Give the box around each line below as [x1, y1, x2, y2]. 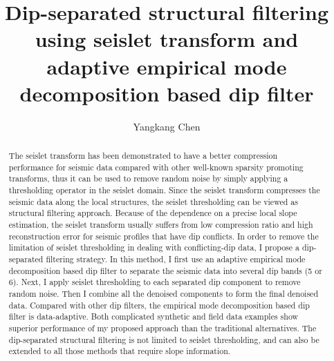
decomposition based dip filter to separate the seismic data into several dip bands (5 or [8, 264, 322, 276]
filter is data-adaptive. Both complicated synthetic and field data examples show [8, 311, 299, 322]
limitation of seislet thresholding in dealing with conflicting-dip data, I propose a [8, 242, 299, 253]
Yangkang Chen [133, 119, 201, 133]
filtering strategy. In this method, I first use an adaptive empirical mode [46, 253, 306, 264]
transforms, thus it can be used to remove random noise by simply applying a [8, 173, 288, 184]
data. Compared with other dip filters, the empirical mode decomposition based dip [8, 299, 310, 311]
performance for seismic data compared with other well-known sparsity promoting [8, 161, 304, 173]
